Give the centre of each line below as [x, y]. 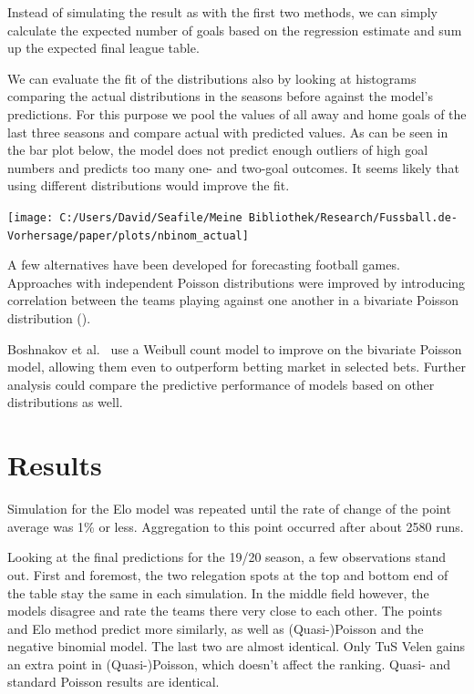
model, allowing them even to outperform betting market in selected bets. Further [237, 367]
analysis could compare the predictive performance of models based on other [221, 384]
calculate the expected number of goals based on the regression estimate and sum [235, 30]
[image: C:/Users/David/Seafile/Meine [125, 217]
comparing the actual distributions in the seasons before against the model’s [220, 96]
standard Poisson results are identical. [113, 682]
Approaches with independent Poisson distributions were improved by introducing [237, 282]
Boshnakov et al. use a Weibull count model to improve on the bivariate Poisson [235, 348]
